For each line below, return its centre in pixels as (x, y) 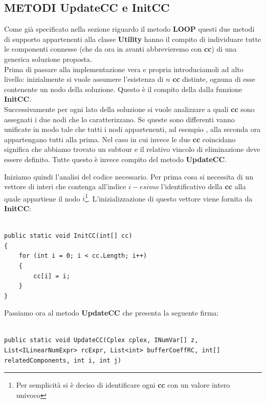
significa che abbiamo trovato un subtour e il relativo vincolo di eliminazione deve (132, 149)
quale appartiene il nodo (42, 198)
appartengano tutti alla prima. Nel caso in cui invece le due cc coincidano (120, 139)
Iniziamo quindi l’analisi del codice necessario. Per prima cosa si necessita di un (129, 176)
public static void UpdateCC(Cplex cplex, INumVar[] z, (101, 340)
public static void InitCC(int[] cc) (68, 236)
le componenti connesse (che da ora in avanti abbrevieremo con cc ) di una (120, 49)
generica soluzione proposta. (48, 59)
